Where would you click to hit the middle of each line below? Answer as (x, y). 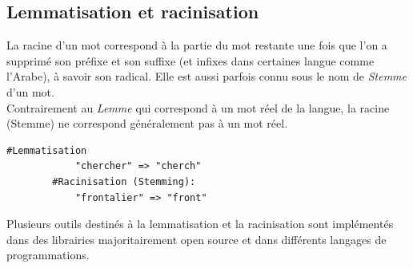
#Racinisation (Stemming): (124, 181)
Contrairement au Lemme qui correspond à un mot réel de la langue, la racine (198, 107)
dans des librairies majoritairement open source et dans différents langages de (196, 239)
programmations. (48, 255)
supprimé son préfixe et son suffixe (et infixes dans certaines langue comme (190, 60)
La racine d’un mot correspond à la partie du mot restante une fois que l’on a (197, 45)
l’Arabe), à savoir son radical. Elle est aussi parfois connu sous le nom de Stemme (206, 76)
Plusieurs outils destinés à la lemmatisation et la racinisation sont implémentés (200, 224)
